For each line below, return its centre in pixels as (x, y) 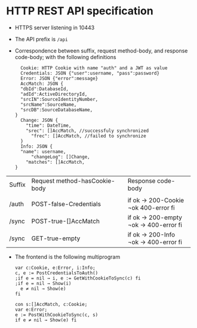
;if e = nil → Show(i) (43, 283)
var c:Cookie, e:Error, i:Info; (55, 268)
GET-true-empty (56, 238)
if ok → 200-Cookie (156, 200)
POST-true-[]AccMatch (66, 221)
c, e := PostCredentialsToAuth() (56, 273)
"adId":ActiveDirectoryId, (54, 94)
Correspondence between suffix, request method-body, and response (101, 50)
